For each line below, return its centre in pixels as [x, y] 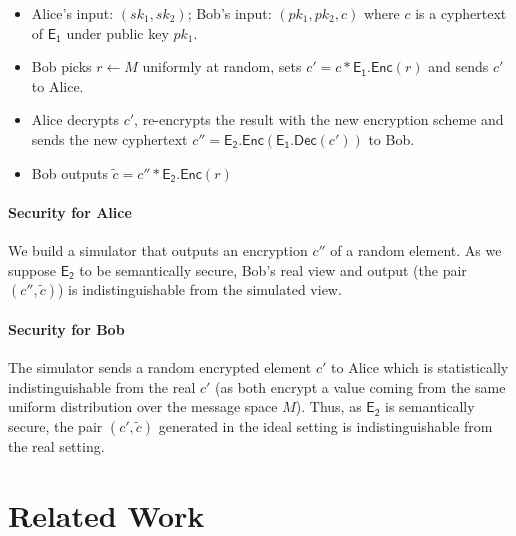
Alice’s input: [72, 13]
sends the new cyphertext [109, 138]
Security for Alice [70, 211]
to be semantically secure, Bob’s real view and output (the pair [273, 269]
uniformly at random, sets [222, 66]
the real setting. [56, 445]
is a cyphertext [461, 13]
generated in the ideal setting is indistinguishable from [325, 425]
